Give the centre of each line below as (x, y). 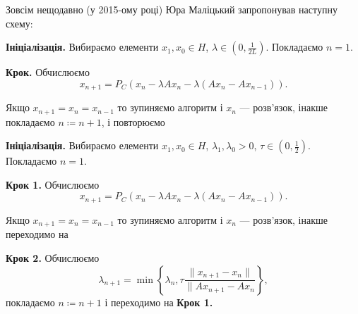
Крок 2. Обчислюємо (53, 257)
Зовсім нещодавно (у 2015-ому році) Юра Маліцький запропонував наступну (172, 9)
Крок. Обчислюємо (48, 72)
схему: (19, 23)
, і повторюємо (133, 121)
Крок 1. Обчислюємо (53, 184)
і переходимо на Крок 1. (159, 302)
